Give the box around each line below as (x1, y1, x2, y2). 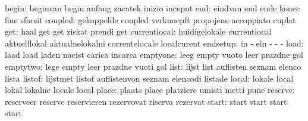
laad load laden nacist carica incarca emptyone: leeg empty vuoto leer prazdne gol (5, 48, 303, 61)
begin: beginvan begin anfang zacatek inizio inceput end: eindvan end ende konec (5, 2, 300, 14)
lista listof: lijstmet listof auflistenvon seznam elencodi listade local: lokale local (5, 72, 294, 84)
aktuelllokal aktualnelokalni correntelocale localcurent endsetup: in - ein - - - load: (5, 36, 304, 49)
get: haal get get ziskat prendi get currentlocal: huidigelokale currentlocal (5, 25, 272, 38)
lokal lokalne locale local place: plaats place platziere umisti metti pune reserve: (5, 83, 295, 96)
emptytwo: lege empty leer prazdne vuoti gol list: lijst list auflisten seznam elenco (5, 60, 301, 72)
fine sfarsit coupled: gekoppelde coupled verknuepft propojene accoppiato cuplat (5, 13, 296, 26)
